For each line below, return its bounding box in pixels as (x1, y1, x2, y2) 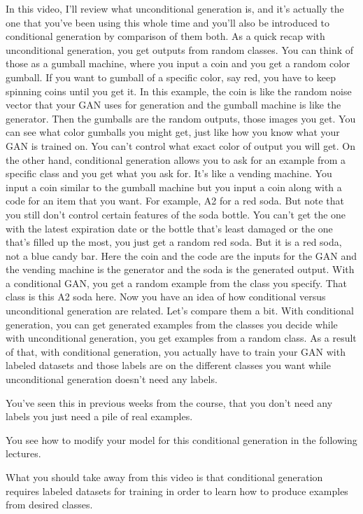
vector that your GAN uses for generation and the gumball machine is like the (6, 97, 341, 112)
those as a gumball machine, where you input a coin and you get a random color (6, 56, 350, 71)
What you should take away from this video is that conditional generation (6, 470, 323, 484)
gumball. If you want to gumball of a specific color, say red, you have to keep (6, 69, 336, 84)
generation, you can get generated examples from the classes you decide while (6, 317, 338, 331)
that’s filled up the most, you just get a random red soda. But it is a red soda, (6, 235, 342, 249)
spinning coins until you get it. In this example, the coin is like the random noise (6, 83, 352, 98)
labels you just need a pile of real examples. (6, 409, 193, 424)
